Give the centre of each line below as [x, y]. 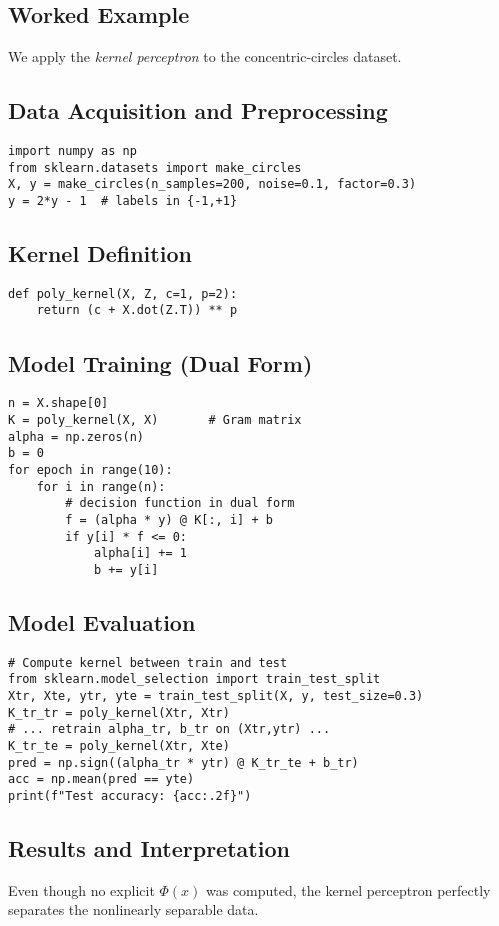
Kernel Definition [100, 253]
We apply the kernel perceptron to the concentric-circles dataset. [205, 56]
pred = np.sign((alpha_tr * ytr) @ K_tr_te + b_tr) [183, 762]
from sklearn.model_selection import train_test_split [194, 679]
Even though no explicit [81, 889]
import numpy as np [72, 151]
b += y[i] [126, 569]
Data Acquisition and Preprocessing [198, 110]
